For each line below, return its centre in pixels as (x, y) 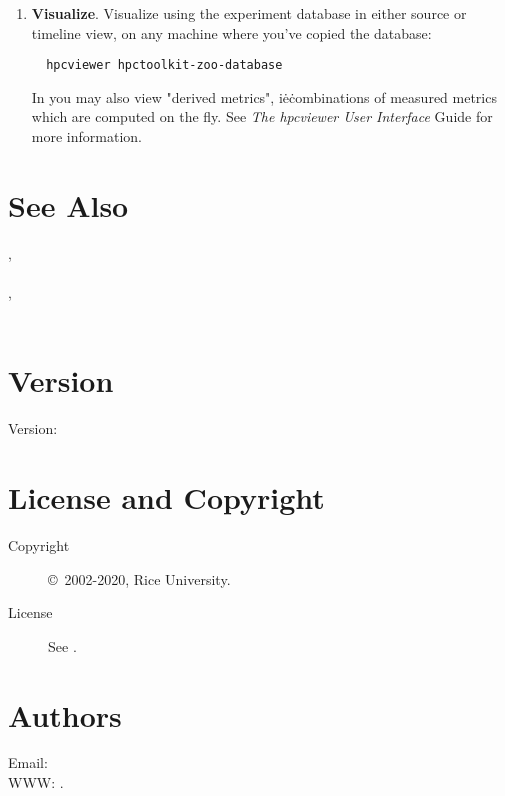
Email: (28, 762)
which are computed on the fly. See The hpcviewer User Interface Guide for (262, 116)
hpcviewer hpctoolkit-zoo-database (164, 65)
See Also (68, 204)
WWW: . (36, 782)
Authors (65, 714)
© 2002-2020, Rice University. (139, 578)
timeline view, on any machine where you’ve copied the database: (231, 32)
